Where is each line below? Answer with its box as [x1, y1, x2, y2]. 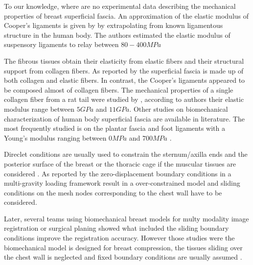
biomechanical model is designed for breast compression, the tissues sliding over [4, 242, 243, 252]
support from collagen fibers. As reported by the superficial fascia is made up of [4, 65, 244, 75]
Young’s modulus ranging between [4, 132, 107, 143]
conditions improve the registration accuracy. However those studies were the [4, 233, 235, 243]
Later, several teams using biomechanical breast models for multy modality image [4, 213, 249, 223]
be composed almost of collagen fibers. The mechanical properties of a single [4, 84, 233, 95]
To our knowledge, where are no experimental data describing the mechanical [4, 1, 236, 11]
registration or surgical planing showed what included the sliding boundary [4, 223, 229, 233]
